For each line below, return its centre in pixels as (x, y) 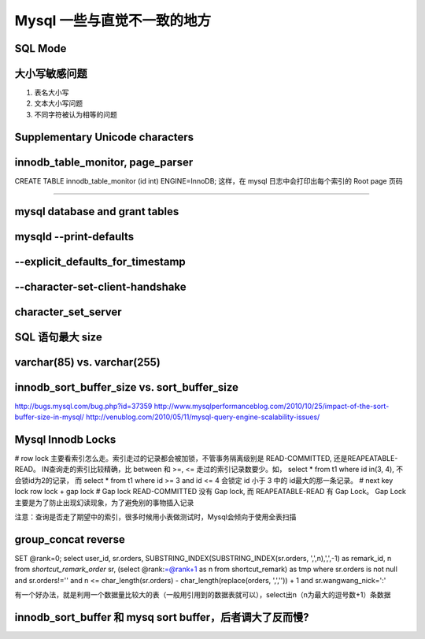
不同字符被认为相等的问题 (76, 114)
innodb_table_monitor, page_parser (104, 162)
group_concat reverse (70, 539)
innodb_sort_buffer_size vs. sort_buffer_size (127, 387)
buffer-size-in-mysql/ (49, 417)
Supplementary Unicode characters (104, 137)
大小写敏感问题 (51, 74)
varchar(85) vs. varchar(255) (87, 362)
